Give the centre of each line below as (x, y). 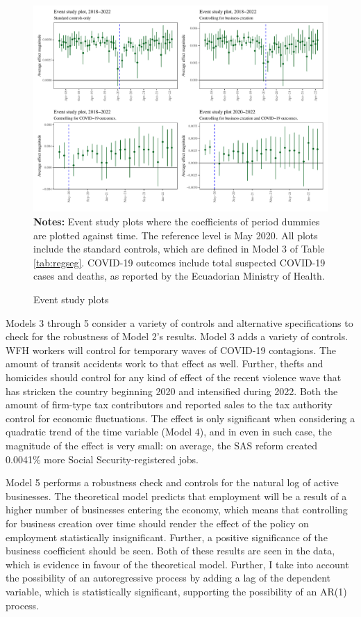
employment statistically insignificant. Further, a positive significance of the (167, 537)
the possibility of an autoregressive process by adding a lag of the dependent (168, 578)
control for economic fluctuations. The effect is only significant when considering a (180, 418)
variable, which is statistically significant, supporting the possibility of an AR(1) (176, 591)
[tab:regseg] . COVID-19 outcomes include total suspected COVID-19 (179, 262)
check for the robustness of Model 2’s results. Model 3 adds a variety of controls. (177, 336)
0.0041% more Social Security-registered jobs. (102, 459)
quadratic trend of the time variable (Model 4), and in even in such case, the (169, 432)
